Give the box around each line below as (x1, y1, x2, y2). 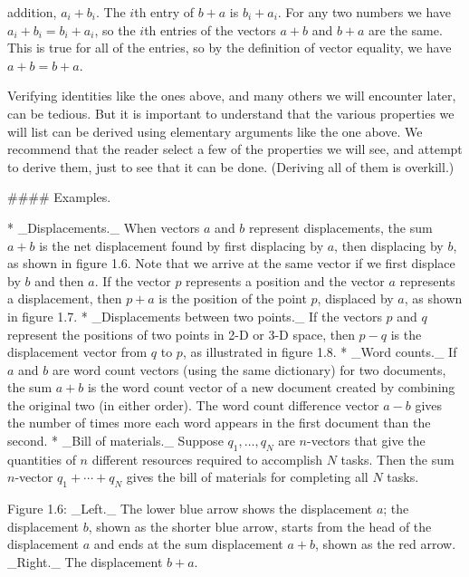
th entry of (134, 3, 194, 21)
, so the (94, 20, 136, 39)
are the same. (368, 20, 443, 39)
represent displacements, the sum (249, 217, 433, 236)
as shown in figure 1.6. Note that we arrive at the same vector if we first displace (7, 254, 455, 273)
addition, (7, 3, 57, 21)
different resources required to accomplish (91, 449, 323, 468)
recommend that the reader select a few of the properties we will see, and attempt (7, 139, 463, 159)
